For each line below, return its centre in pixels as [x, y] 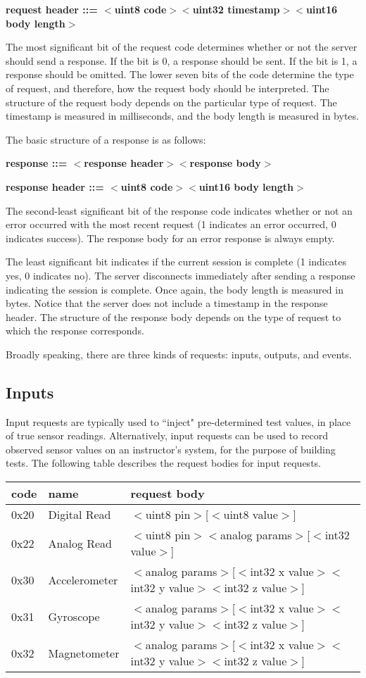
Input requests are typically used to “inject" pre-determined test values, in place [178, 421]
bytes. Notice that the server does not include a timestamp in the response [167, 303]
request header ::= [52, 9]
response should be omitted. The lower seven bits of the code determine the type [180, 74]
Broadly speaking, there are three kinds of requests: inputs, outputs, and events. [179, 354]
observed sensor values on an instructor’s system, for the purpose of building [171, 449]
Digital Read [80, 515]
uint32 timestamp [236, 9]
